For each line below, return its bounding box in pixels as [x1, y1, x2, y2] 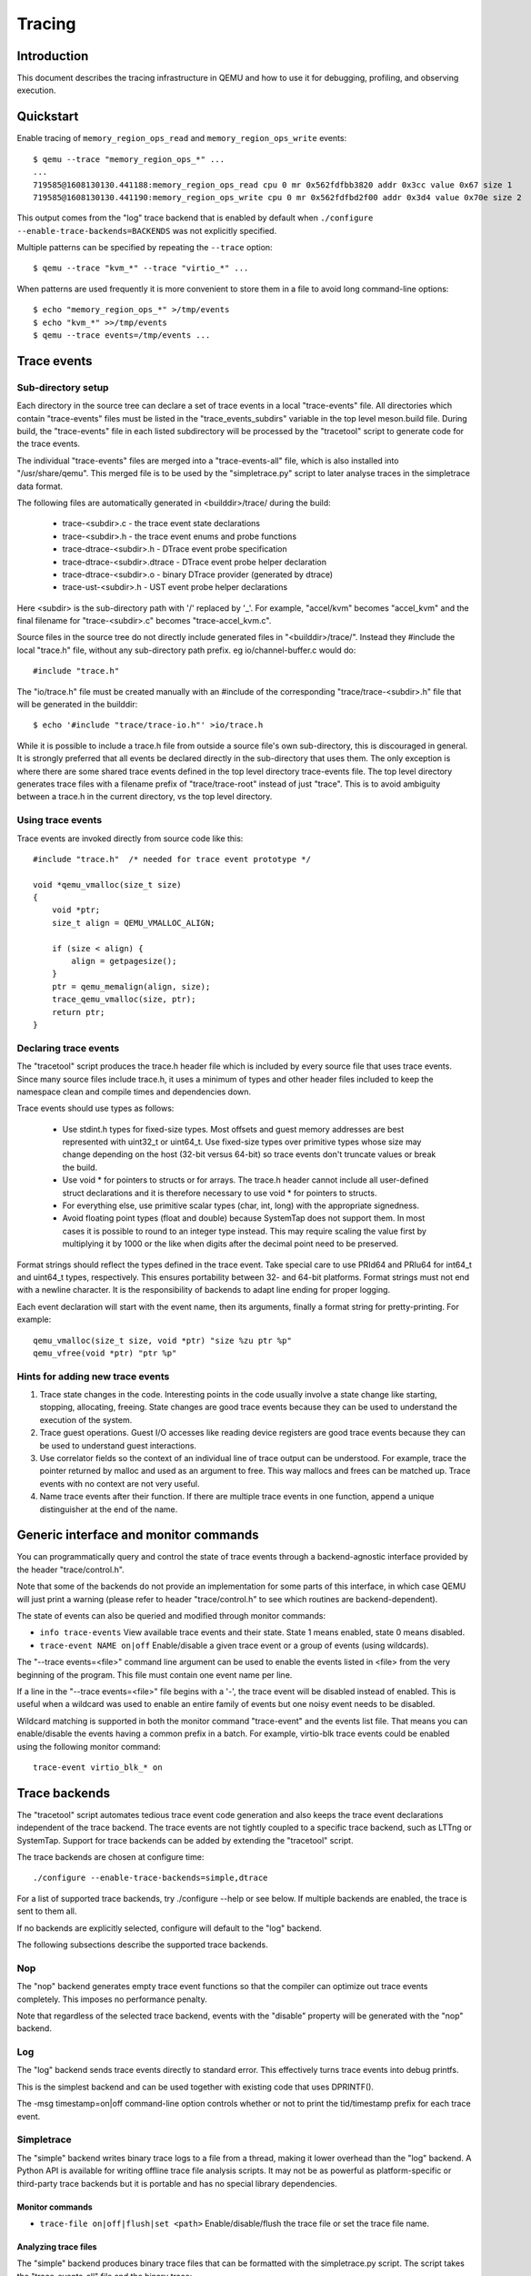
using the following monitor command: [16, 1741, 161, 1752]
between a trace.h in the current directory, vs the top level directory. [16, 791, 273, 802]
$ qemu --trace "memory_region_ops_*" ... [33, 154, 225, 164]
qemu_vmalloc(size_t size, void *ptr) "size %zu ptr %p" [33, 1335, 293, 1346]
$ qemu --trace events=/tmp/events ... [33, 330, 211, 340]
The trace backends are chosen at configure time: [16, 1852, 205, 1863]
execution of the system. [39, 1414, 133, 1425]
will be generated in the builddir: [16, 699, 138, 710]
